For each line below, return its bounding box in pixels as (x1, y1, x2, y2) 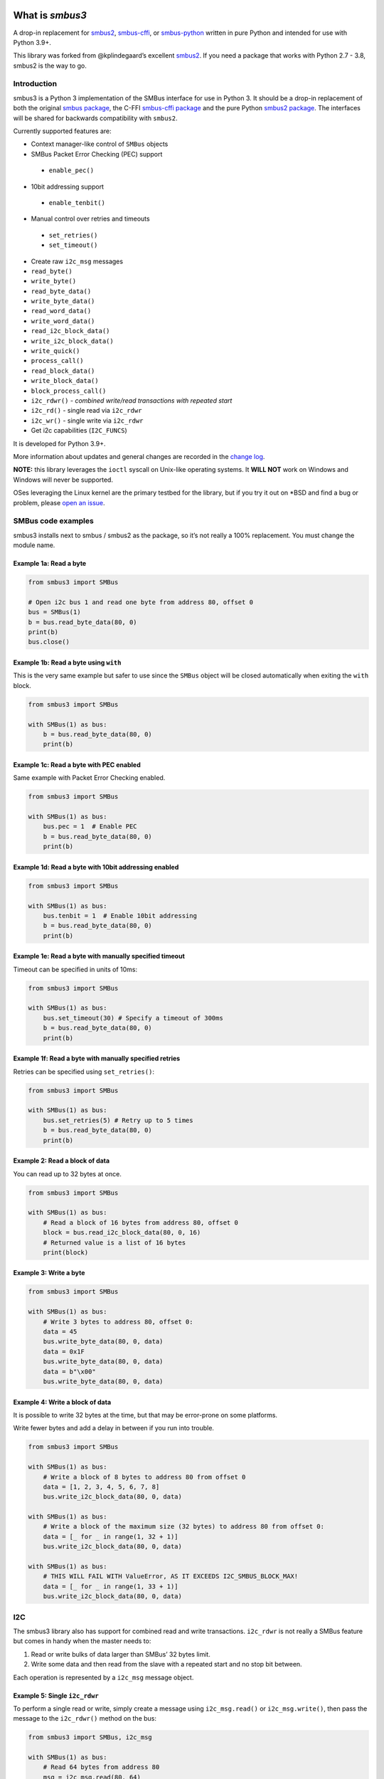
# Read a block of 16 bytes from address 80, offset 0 (43, 1218, 238, 1227)
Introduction (13, 79, 57, 89)
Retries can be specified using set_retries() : (13, 1067, 154, 1076)
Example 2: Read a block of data (13, 1156, 110, 1165)
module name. (13, 541, 55, 549)
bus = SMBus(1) (28, 608, 81, 616)
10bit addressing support (31, 182, 105, 191)
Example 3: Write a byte (13, 1269, 85, 1277)
